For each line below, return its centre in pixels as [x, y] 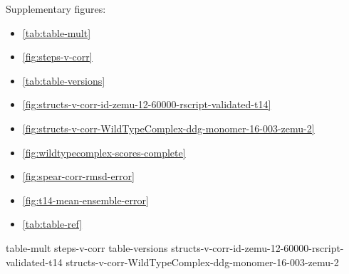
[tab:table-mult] [57, 32]
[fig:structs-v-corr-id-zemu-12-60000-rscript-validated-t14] [147, 104]
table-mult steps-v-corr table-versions [87, 247]
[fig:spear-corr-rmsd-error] [78, 176]
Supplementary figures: [56, 9]
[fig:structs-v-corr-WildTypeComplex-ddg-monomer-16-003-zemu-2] [168, 128]
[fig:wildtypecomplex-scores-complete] [104, 152]
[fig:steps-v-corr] [57, 57]
